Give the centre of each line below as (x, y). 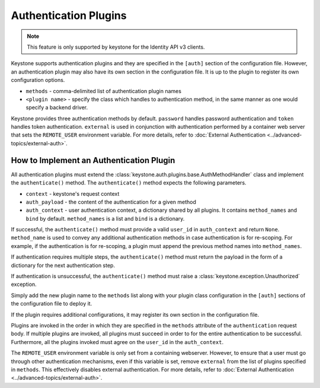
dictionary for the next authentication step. (63, 265)
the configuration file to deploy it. (52, 304)
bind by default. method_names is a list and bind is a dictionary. (105, 218)
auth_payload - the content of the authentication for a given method (111, 202)
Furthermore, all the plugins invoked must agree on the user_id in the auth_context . (117, 342)
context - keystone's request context (73, 193)
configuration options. (38, 80)
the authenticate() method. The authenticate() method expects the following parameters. (129, 183)
